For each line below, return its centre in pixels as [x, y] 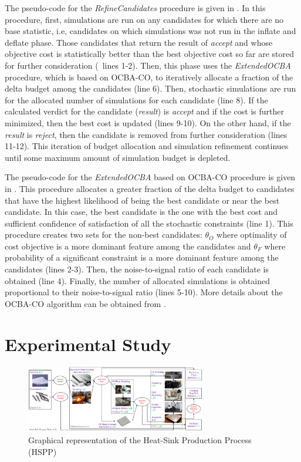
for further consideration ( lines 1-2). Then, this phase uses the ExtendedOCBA [148, 65]
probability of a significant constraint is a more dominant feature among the [142, 257]
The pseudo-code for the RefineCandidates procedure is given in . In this [135, 8]
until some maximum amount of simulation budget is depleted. [118, 157]
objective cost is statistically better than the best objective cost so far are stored [150, 54]
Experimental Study [88, 344]
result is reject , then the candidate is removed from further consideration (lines [146, 134]
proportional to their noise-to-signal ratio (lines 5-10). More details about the [144, 292]
